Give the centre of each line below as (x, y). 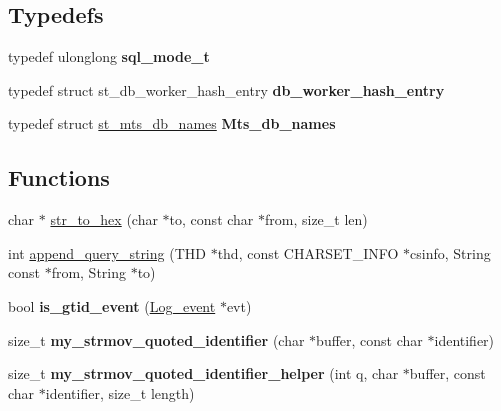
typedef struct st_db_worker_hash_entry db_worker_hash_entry (226, 89)
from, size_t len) (316, 219)
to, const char (211, 219)
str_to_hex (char (104, 219)
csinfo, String (450, 252)
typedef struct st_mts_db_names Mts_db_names (172, 123)
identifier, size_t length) (120, 392)
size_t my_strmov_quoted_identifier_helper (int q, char (203, 373)
